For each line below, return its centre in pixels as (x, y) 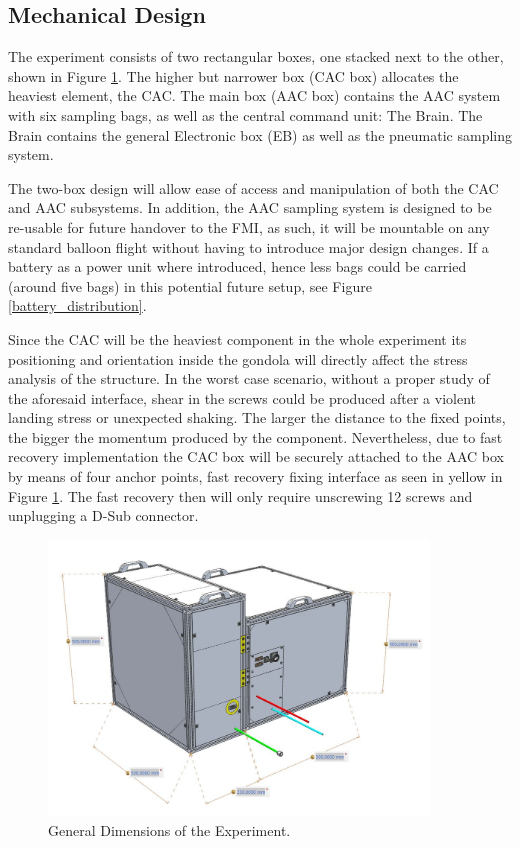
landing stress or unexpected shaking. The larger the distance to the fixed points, (257, 417)
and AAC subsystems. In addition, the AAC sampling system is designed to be (250, 207)
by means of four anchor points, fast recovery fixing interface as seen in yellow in (255, 476)
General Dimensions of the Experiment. (169, 830)
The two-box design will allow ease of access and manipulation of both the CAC (253, 187)
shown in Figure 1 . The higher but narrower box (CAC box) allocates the (233, 75)
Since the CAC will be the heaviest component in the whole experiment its (237, 338)
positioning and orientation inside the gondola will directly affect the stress (238, 358)
